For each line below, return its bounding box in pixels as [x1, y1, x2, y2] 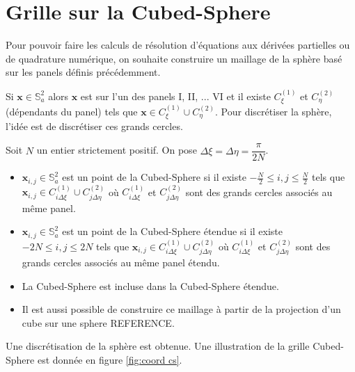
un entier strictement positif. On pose [36, 143, 197, 157]
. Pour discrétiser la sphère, [215, 104, 332, 118]
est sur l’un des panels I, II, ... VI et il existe [80, 88, 271, 103]
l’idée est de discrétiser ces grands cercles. [6, 119, 183, 134]
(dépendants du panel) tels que [6, 104, 138, 118]
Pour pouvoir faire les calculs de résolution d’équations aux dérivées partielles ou [6, 38, 350, 52]
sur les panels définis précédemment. [6, 65, 161, 79]
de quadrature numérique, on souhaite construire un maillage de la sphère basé [6, 51, 342, 65]
